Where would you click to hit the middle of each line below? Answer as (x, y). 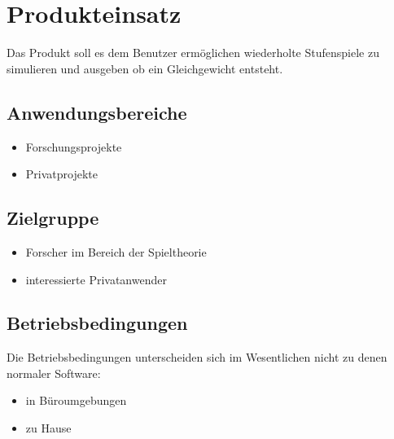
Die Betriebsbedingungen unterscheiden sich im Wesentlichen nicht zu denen (197, 357)
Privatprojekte (61, 174)
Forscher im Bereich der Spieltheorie (116, 251)
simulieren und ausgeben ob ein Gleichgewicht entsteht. (145, 68)
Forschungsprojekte (74, 146)
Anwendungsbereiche (97, 112)
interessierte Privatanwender (96, 279)
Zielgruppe (53, 218)
